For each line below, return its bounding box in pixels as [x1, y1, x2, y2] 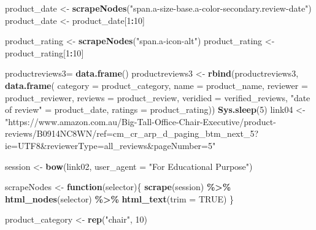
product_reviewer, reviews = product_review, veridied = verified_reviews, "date [5, 91, 310, 104]
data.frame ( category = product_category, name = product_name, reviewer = [5, 79, 308, 91]
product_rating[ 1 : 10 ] [5, 46, 84, 59]
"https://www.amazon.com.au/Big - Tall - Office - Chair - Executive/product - [5, 115, 276, 128]
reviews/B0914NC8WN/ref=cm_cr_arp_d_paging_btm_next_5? [5, 127, 259, 140]
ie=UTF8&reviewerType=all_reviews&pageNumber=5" [5, 139, 216, 151]
